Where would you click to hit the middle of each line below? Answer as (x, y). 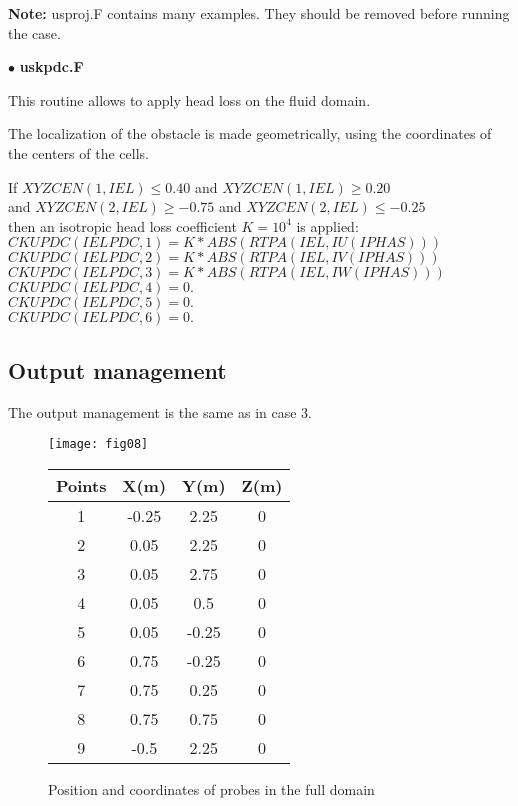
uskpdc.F (51, 66)
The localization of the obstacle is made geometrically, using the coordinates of (250, 133)
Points (81, 485)
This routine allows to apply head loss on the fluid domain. (189, 99)
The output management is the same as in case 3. (160, 411)
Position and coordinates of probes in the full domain (211, 788)
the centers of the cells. (78, 152)
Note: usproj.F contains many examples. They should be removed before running (259, 13)
